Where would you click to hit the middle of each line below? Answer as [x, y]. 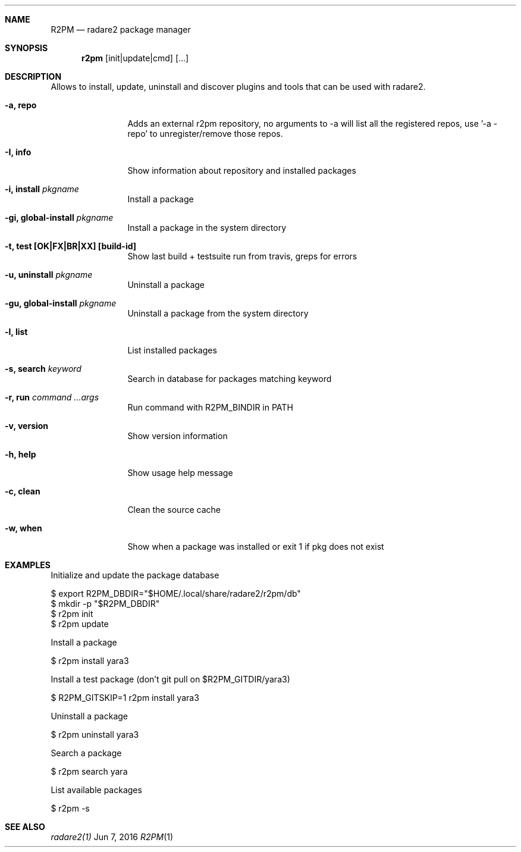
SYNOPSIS [26, 48]
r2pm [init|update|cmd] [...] [135, 58]
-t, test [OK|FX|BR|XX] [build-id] [71, 246]
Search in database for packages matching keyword [230, 379]
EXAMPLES [28, 565]
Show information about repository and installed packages [242, 170]
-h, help [21, 454]
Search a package [86, 753]
